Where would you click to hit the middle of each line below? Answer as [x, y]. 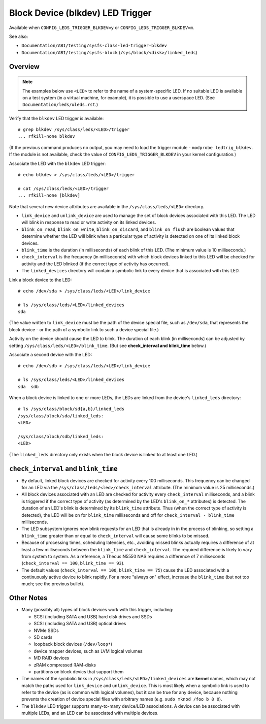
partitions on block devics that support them [79, 671]
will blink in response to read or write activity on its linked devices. [89, 222]
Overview [24, 66]
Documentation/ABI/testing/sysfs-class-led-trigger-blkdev [94, 46]
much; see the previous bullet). [53, 584]
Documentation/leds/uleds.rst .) [60, 105]
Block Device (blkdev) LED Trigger [81, 13]
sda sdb [28, 387]
